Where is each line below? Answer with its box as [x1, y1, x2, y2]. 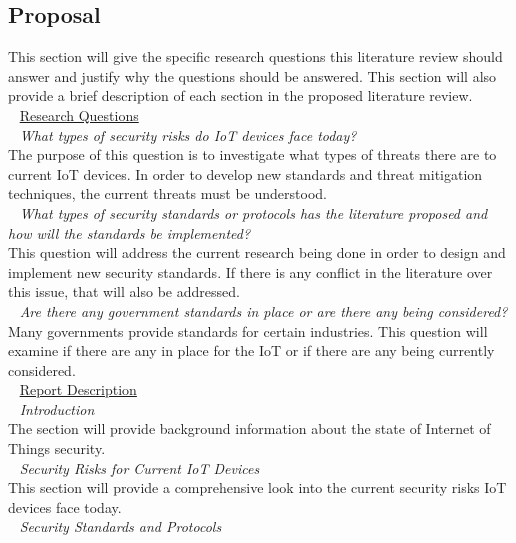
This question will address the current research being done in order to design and [8, 242, 506, 263]
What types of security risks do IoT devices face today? [19, 124, 357, 145]
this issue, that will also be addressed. [8, 281, 240, 302]
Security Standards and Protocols [19, 516, 222, 537]
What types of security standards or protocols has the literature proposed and [19, 202, 488, 223]
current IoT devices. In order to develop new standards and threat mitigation [8, 163, 483, 184]
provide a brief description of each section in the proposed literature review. [8, 85, 473, 106]
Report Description [19, 379, 137, 400]
